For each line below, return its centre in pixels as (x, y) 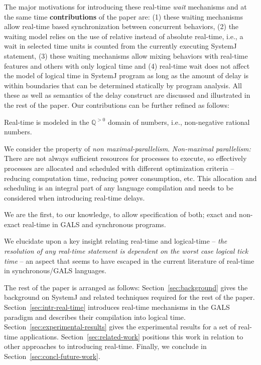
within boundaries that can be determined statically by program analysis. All (123, 85)
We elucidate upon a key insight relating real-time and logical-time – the (116, 241)
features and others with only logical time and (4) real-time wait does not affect (127, 65)
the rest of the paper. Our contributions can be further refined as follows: (117, 105)
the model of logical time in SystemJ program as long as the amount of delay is (126, 75)
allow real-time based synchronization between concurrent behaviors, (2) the (121, 26)
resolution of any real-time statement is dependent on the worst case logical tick (126, 251)
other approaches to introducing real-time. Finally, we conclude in (105, 346)
